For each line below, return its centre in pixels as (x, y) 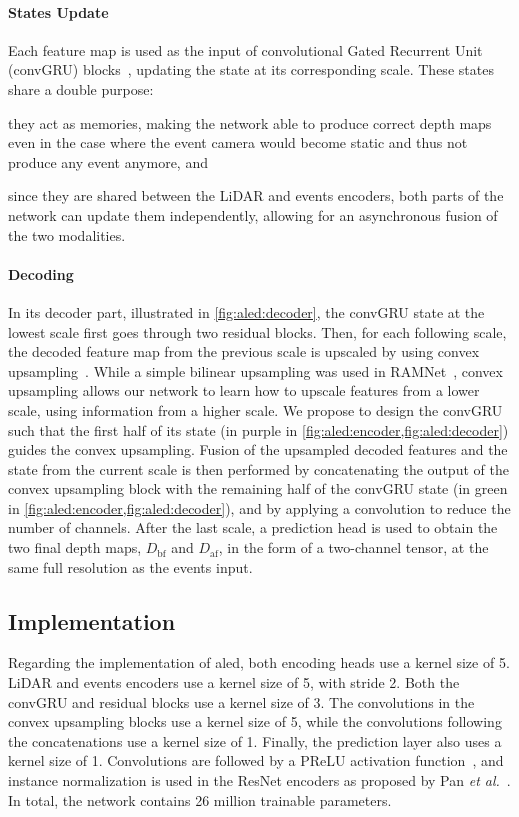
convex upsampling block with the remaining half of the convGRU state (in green (258, 488)
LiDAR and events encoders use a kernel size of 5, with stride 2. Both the (234, 682)
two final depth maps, (75, 547)
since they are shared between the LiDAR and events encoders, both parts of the (256, 195)
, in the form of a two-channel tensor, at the (353, 547)
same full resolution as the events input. (130, 566)
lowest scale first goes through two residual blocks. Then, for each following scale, (257, 331)
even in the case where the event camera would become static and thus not (238, 142)
